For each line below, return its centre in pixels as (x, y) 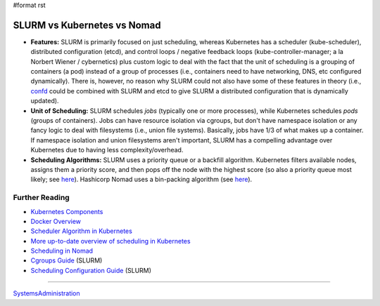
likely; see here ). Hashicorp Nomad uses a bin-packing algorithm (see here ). (141, 180)
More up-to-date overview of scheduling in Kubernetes (110, 241)
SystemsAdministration (46, 293)
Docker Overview (56, 221)
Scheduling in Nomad (62, 251)
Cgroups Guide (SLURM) (66, 260)
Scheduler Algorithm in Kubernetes (82, 231)
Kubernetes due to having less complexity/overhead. (107, 150)
